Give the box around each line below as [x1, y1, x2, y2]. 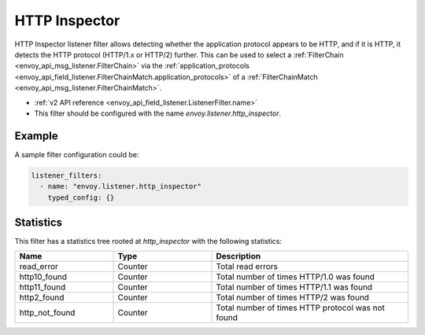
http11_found [19, 282, 66, 293]
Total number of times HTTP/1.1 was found [216, 282, 373, 293]
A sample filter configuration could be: [14, 149, 139, 159]
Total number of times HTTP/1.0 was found [216, 271, 375, 282]
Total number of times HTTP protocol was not [216, 303, 386, 314]
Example [14, 129, 58, 142]
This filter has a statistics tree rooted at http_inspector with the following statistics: [14, 237, 283, 246]
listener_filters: [31, 171, 102, 180]
